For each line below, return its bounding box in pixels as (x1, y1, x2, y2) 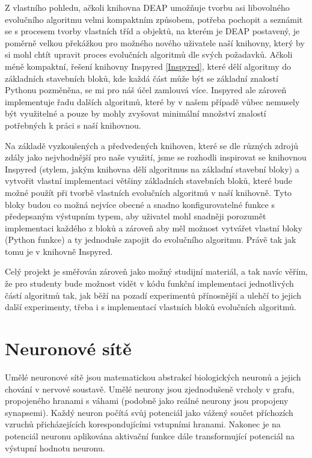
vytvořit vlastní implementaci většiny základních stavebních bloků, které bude (5, 174, 292, 187)
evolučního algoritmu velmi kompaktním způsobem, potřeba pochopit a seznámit (5, 13, 303, 25)
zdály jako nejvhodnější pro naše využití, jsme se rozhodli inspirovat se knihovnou (5, 151, 307, 163)
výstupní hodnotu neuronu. (5, 441, 105, 454)
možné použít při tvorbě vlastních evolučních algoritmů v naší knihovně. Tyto (5, 186, 292, 198)
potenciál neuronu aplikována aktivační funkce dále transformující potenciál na (5, 429, 295, 442)
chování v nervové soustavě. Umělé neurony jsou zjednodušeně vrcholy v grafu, (5, 382, 295, 395)
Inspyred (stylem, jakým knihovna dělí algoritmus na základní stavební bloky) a (5, 162, 299, 175)
